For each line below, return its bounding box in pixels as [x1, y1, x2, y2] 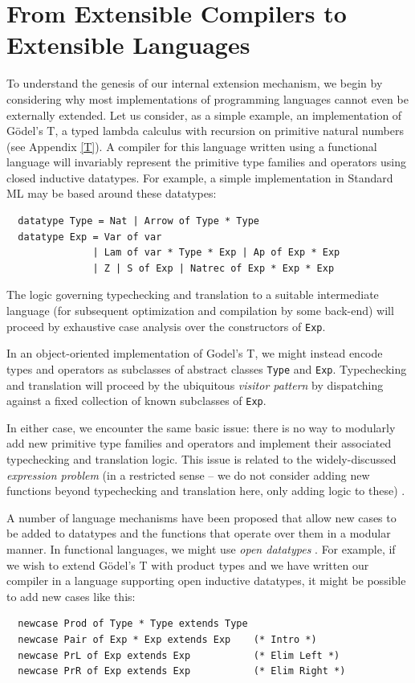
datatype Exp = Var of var [18, 231, 162, 243]
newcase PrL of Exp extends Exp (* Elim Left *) [18, 649, 340, 661]
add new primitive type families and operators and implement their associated [6, 435, 392, 452]
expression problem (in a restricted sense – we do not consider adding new [6, 466, 370, 483]
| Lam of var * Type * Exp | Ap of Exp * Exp [92, 247, 340, 259]
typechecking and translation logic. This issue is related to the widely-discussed [6, 450, 397, 467]
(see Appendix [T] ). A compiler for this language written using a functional [6, 137, 377, 154]
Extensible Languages [6, 28, 250, 61]
